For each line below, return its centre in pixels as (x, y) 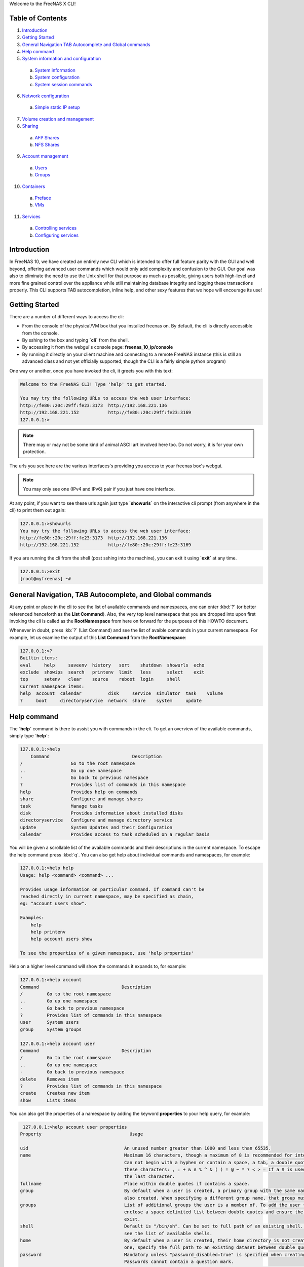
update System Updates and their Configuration (96, 827)
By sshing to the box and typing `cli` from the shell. (75, 340)
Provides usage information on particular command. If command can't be (112, 889)
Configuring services (56, 235)
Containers (33, 186)
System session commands (63, 84)
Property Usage (82, 1134)
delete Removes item (50, 1079)
